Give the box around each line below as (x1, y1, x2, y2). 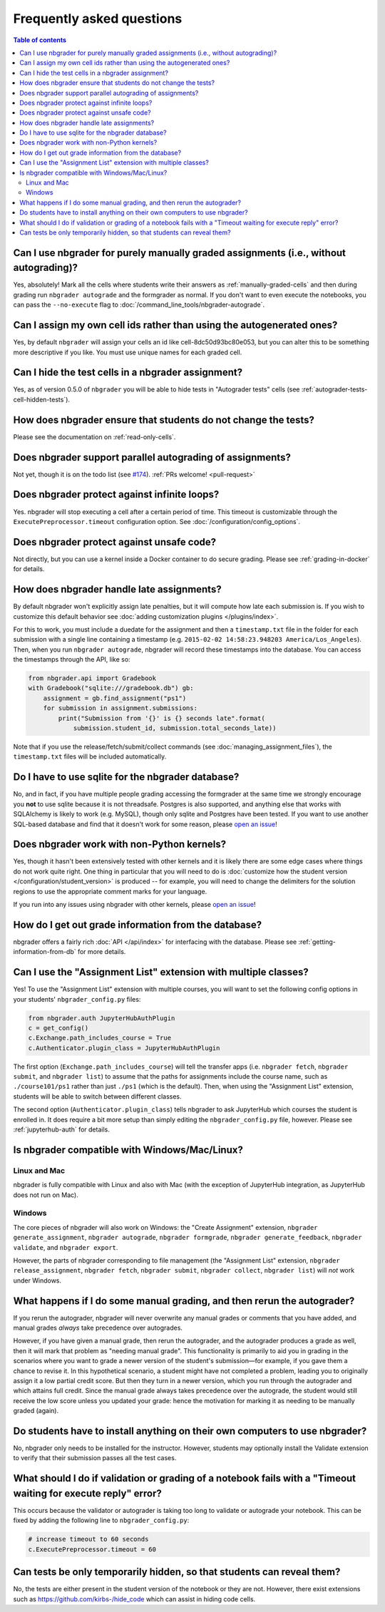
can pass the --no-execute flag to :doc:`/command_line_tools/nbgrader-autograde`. (13, 300, 265, 309)
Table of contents (13, 36, 67, 44)
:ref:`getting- (298, 938, 337, 946)
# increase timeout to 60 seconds (28, 1535, 149, 1544)
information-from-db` (13, 948, 76, 956)
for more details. (77, 948, 126, 956)
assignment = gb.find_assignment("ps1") (43, 694, 187, 702)
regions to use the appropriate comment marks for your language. (13, 887, 207, 895)
